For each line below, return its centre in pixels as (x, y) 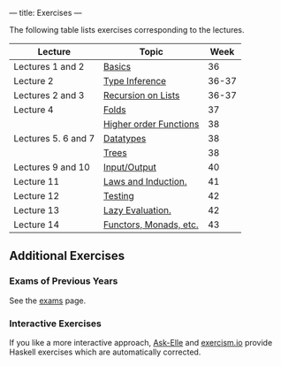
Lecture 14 (37, 225)
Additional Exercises (67, 256)
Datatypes (125, 138)
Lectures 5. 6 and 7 (54, 138)
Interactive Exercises (55, 324)
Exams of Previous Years (64, 281)
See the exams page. (48, 301)
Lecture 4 (34, 110)
